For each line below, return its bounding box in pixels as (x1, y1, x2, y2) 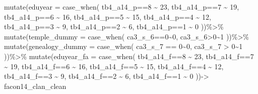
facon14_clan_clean (4, 80, 67, 91)
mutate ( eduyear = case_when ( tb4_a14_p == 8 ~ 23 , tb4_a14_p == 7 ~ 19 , (4, 2, 239, 12)
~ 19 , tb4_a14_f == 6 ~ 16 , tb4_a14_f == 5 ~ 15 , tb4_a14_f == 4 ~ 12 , (4, 61, 224, 71)
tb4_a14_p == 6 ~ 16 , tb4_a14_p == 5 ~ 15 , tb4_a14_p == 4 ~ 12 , (4, 11, 211, 22)
